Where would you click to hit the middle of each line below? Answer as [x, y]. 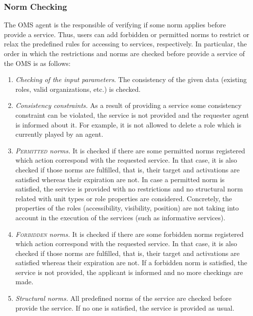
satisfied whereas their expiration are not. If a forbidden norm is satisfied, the [131, 263]
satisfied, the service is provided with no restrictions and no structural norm [129, 189]
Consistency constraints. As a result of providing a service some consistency [128, 105]
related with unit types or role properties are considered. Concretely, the [124, 198]
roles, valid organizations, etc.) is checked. [78, 89]
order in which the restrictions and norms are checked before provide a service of [125, 53]
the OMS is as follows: [37, 63]
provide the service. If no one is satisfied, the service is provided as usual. [125, 307]
